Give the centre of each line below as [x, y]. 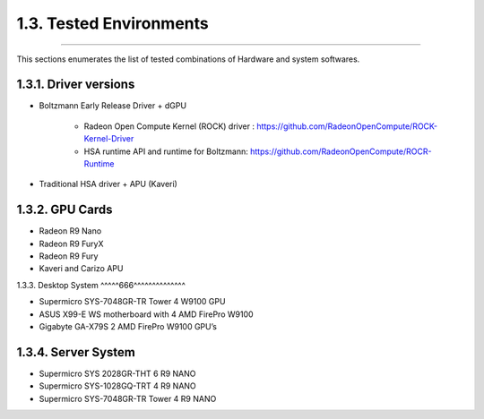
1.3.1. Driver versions [76, 85]
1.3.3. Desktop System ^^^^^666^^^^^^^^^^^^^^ [101, 285]
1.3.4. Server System [76, 352]
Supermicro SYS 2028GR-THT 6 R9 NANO [117, 373]
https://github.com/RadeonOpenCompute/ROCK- [347, 126]
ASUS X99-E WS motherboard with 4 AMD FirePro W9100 [147, 314]
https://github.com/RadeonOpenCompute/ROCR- [341, 151]
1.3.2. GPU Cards [65, 210]
